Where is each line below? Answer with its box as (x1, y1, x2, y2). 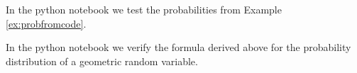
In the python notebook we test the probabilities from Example (6, 2, 282, 16)
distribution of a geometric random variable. (6, 53, 198, 68)
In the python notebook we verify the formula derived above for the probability (6, 40, 351, 55)
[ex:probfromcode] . (6, 16, 87, 30)
